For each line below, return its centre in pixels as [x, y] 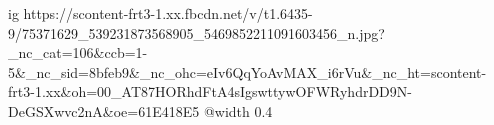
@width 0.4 [238, 110]
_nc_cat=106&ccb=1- [78, 52]
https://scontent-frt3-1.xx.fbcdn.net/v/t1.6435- [168, 13]
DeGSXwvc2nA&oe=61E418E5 [104, 110]
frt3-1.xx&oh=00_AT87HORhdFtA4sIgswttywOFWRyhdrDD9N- [210, 91]
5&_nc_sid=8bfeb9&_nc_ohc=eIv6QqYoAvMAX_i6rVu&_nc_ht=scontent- [247, 71]
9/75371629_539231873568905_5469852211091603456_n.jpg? [196, 32]
